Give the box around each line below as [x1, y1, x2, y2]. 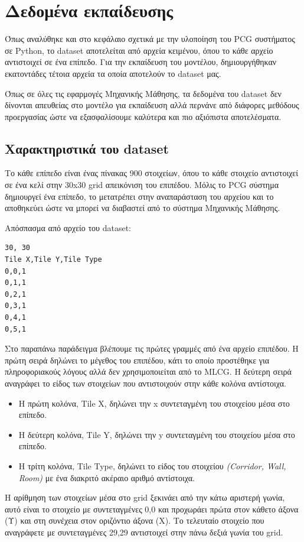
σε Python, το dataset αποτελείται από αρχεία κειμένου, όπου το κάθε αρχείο [5, 44, 273, 56]
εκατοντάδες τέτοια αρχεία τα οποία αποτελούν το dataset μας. [5, 67, 221, 79]
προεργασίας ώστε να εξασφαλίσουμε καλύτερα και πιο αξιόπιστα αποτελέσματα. [5, 110, 282, 122]
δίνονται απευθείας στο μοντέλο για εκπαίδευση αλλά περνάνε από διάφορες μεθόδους [5, 99, 299, 111]
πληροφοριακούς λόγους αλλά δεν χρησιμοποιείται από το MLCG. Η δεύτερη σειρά [5, 365, 292, 378]
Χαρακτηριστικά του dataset [5, 139, 169, 157]
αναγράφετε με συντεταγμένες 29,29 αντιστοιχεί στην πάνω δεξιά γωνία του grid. [5, 525, 283, 538]
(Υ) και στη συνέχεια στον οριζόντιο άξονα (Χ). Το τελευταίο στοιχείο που [5, 514, 264, 527]
